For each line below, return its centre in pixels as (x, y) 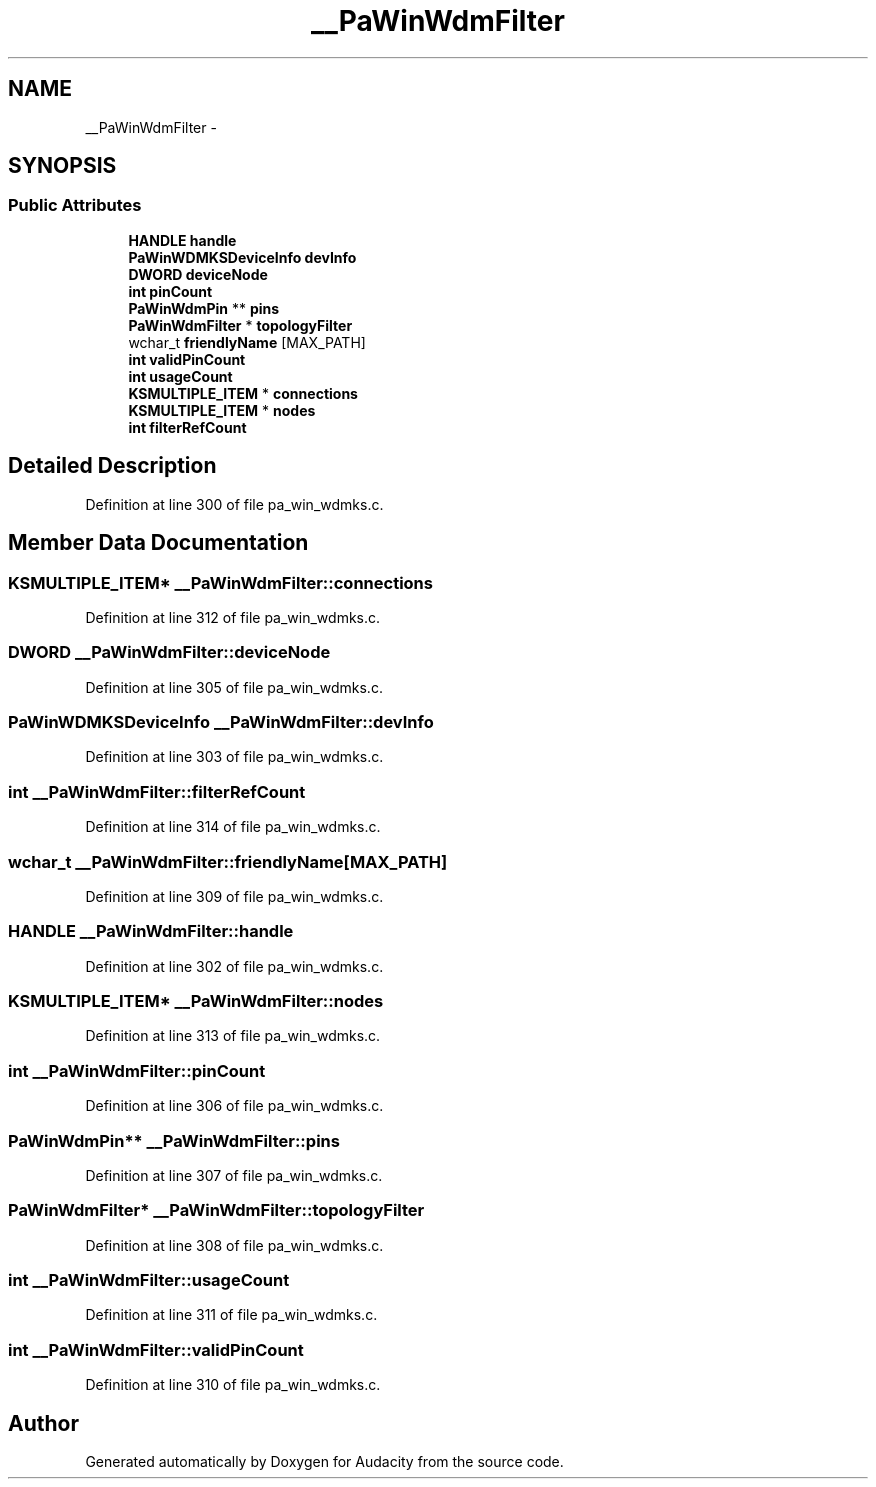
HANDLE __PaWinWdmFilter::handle (151, 931)
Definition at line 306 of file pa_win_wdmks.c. (234, 1106)
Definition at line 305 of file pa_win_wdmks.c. (234, 687)
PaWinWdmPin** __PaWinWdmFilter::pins (174, 1140)
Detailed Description (112, 466)
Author (43, 1423)
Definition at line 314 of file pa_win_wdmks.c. (233, 827)
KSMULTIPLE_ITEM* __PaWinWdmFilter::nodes (196, 1001)
